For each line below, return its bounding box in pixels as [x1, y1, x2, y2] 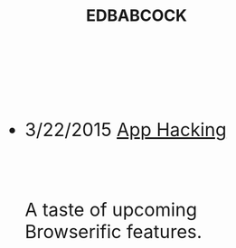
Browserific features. [24, 220, 203, 243]
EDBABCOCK [85, 5, 188, 26]
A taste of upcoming [24, 198, 198, 222]
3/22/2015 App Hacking [24, 118, 227, 142]
